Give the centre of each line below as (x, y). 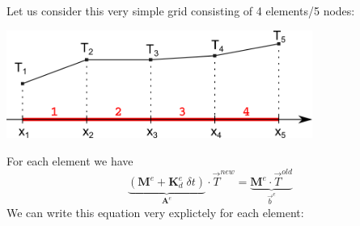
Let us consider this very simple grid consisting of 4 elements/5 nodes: (181, 10)
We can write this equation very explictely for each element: (155, 212)
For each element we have (70, 160)
